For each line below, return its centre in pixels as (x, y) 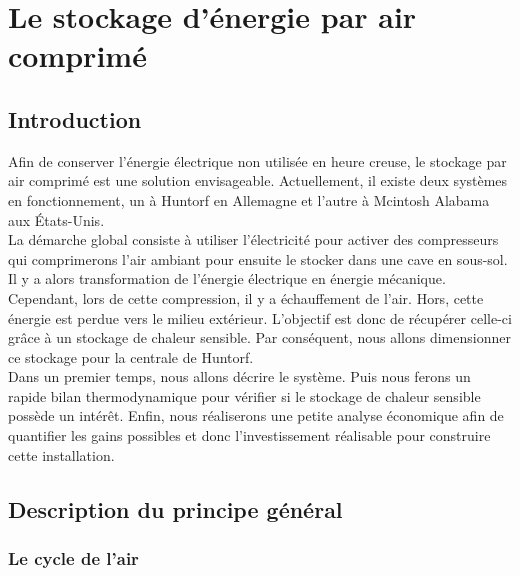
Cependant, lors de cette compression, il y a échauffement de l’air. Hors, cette (246, 297)
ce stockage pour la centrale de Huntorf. (131, 356)
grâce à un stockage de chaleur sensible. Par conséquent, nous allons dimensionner (259, 337)
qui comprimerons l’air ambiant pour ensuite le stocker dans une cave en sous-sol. (258, 258)
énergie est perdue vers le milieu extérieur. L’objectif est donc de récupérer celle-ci (260, 317)
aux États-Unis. (56, 219)
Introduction (75, 118)
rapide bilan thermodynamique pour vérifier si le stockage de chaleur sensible (244, 395)
